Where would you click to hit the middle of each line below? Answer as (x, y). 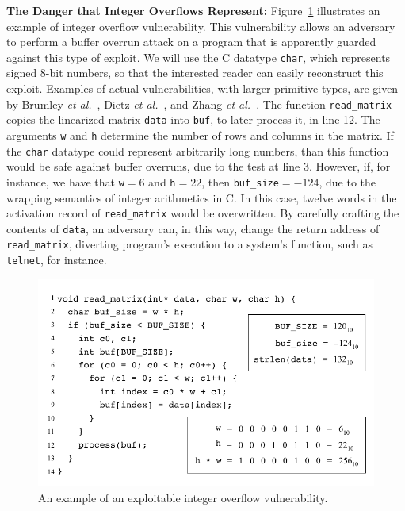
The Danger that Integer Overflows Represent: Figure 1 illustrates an (193, 10)
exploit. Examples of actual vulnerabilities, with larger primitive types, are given (202, 88)
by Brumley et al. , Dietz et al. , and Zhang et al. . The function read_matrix (199, 104)
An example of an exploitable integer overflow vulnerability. (183, 497)
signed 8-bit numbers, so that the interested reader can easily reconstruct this (195, 73)
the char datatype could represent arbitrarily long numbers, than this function (198, 150)
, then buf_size (240, 181)
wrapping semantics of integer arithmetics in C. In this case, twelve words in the (202, 197)
